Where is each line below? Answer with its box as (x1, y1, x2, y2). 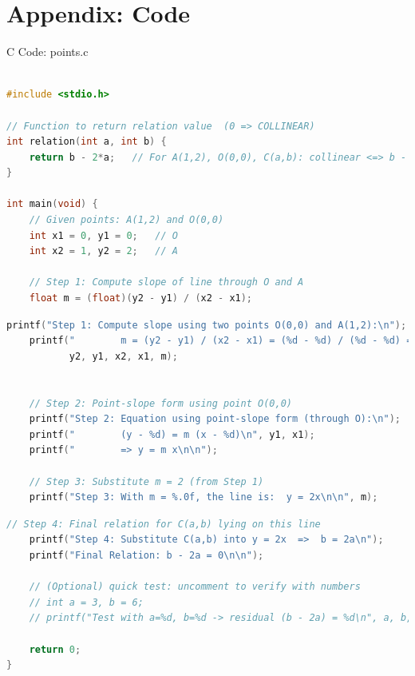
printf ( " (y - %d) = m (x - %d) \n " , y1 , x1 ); (29, 428, 315, 440)
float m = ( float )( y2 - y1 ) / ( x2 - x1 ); (29, 292, 253, 304)
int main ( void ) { (6, 198, 98, 210)
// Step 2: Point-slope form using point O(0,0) (29, 397, 292, 409)
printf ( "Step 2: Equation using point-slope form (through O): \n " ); (29, 413, 401, 425)
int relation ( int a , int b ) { (6, 136, 167, 148)
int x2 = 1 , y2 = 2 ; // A (29, 245, 178, 257)
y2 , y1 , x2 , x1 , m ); (69, 350, 178, 362)
